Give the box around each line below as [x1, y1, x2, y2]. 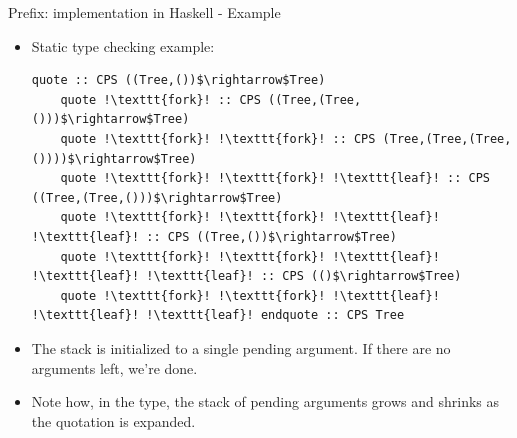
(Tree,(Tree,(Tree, [382, 131, 512, 146]
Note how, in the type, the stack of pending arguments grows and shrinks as [31, 391, 500, 412]
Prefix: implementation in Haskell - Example [8, 2, 281, 22]
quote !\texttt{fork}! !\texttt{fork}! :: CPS [60, 131, 376, 146]
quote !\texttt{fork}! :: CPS [60, 92, 261, 107]
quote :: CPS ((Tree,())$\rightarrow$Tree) [31, 73, 326, 88]
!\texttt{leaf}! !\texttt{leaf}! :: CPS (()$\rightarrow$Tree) [31, 269, 462, 284]
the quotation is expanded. [31, 410, 196, 431]
